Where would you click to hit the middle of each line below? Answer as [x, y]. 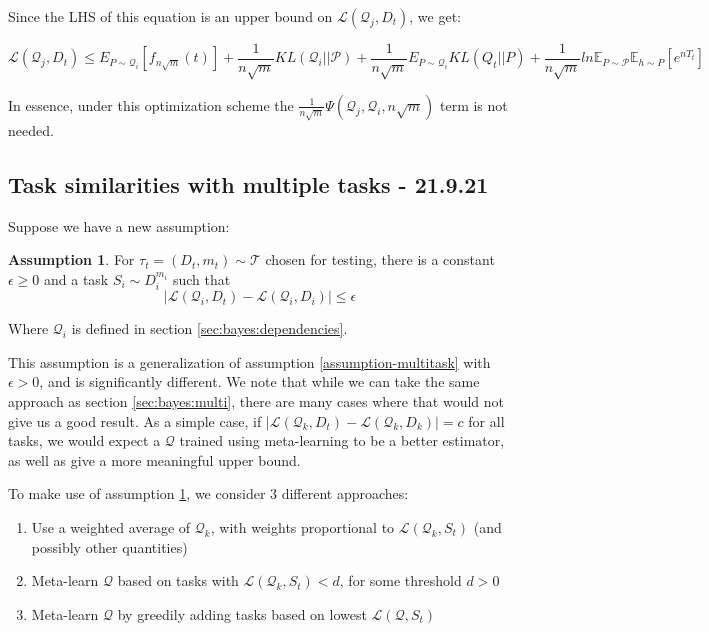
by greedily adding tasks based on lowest [242, 613]
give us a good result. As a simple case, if [135, 420]
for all [486, 420]
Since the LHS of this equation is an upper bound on [170, 16]
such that [201, 278]
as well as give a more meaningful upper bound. [154, 459]
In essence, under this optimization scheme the [151, 104]
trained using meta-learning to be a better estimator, [342, 440]
